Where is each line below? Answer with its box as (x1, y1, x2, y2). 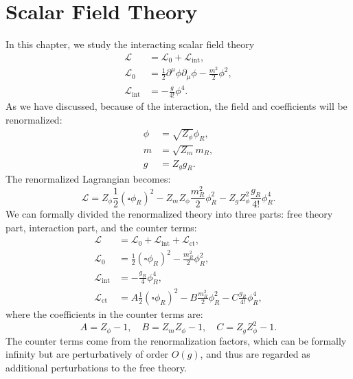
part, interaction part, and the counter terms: (5, 220, 197, 234)
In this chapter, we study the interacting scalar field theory (5, 37, 255, 51)
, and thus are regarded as (200, 347, 310, 361)
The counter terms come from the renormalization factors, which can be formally (5, 333, 347, 347)
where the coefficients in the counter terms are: (5, 307, 203, 321)
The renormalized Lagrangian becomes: (5, 172, 171, 186)
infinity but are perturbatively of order (5, 347, 169, 361)
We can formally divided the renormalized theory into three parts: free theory (5, 207, 333, 221)
